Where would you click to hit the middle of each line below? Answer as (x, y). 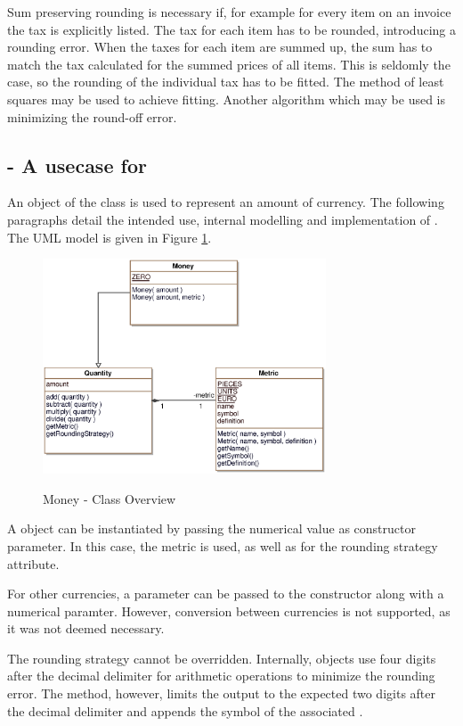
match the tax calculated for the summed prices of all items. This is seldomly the (229, 64)
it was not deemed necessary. (86, 628)
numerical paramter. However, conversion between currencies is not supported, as (229, 610)
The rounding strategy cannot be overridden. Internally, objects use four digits (222, 658)
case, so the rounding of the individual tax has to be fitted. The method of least (226, 82)
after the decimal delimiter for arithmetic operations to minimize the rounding (221, 676)
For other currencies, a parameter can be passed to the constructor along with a (226, 594)
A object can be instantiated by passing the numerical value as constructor (211, 528)
